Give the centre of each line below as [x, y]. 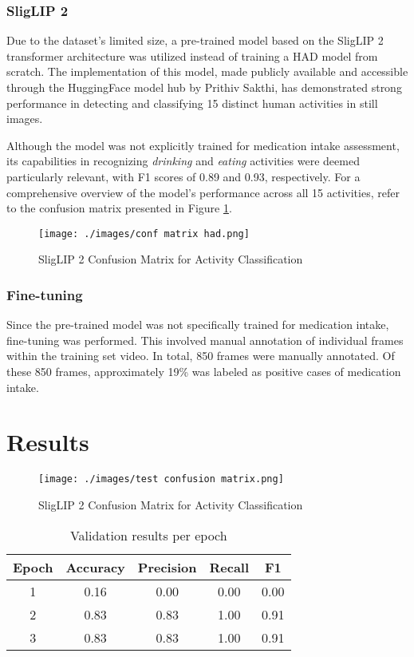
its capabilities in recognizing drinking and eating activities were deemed [183, 161]
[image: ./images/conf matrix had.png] [144, 234]
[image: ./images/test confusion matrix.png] [161, 479]
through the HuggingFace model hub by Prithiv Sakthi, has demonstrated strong [204, 87]
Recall [229, 567]
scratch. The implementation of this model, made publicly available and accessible [207, 71]
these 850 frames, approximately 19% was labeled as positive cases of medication [204, 371]
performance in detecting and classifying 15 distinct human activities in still [192, 103]
